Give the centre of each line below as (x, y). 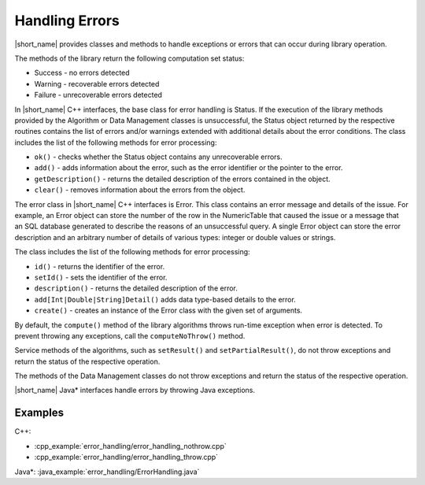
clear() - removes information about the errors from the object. (140, 190)
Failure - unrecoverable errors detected (98, 95)
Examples (39, 413)
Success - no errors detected (82, 73)
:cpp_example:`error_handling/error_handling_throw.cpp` (126, 457)
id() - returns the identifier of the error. (100, 266)
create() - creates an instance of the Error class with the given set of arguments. (168, 310)
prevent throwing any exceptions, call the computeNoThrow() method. (130, 335)
